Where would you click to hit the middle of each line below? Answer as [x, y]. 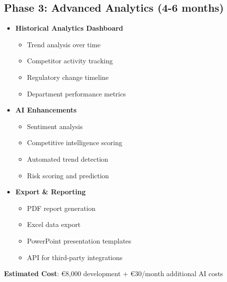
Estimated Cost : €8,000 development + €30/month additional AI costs [113, 273]
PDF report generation [61, 208]
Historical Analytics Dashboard [69, 28]
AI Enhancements [46, 110]
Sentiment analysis [55, 126]
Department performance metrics [76, 93]
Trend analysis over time [64, 44]
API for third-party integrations [75, 257]
